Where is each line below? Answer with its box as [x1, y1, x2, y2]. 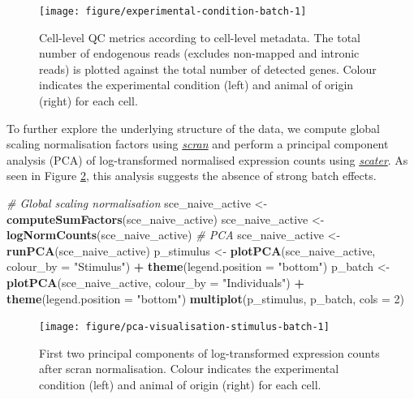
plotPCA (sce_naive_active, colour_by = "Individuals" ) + [6, 273, 304, 290]
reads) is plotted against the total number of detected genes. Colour [39, 60, 377, 77]
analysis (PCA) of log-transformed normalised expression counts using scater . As [6, 151, 408, 168]
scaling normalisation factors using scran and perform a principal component [6, 135, 389, 152]
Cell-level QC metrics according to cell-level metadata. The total [39, 28, 360, 45]
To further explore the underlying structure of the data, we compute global [6, 119, 381, 136]
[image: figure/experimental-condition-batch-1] [39, 6, 307, 17]
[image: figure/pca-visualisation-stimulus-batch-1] [39, 321, 330, 333]
